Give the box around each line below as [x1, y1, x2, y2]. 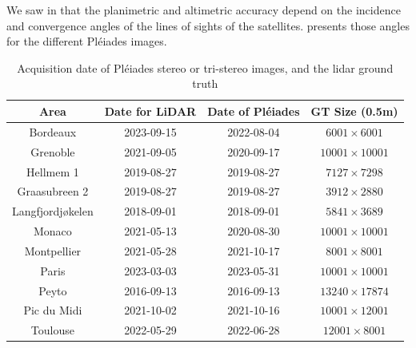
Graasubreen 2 [17, 183, 89, 200]
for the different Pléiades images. [6, 33, 167, 49]
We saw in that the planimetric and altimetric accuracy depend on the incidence [6, 2, 401, 18]
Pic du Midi [23, 302, 82, 318]
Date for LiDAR [104, 102, 197, 119]
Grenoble [30, 143, 75, 160]
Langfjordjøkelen [12, 203, 94, 219]
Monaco [33, 223, 72, 239]
